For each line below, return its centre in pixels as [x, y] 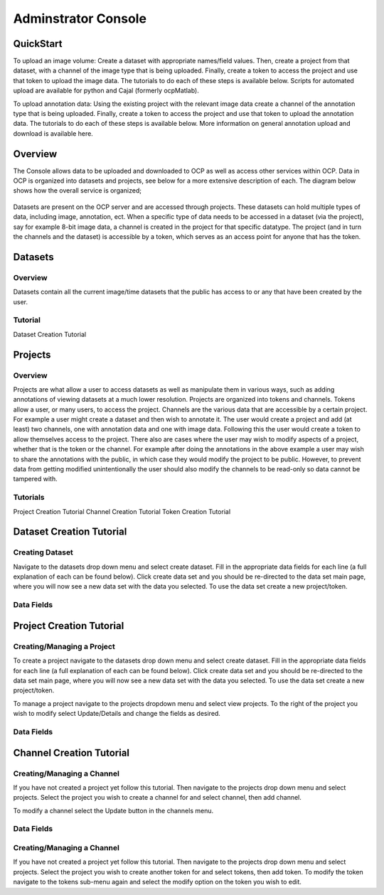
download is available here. [53, 133]
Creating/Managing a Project [64, 646]
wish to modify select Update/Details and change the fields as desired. [117, 714]
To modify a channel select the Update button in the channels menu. [113, 810]
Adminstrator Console [80, 18]
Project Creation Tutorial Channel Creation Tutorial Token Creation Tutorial [122, 511]
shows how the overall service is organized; [78, 191]
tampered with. [35, 479]
